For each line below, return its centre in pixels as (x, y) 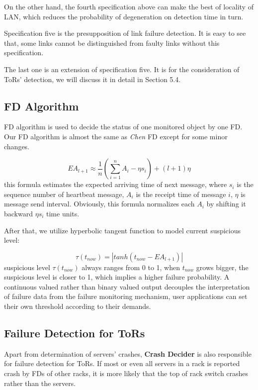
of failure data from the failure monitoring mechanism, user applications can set (126, 296)
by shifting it (226, 204)
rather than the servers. (40, 383)
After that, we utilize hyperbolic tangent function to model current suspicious (123, 230)
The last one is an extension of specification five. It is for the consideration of (122, 69)
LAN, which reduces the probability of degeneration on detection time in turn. (124, 16)
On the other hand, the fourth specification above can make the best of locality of (129, 6)
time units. (63, 213)
